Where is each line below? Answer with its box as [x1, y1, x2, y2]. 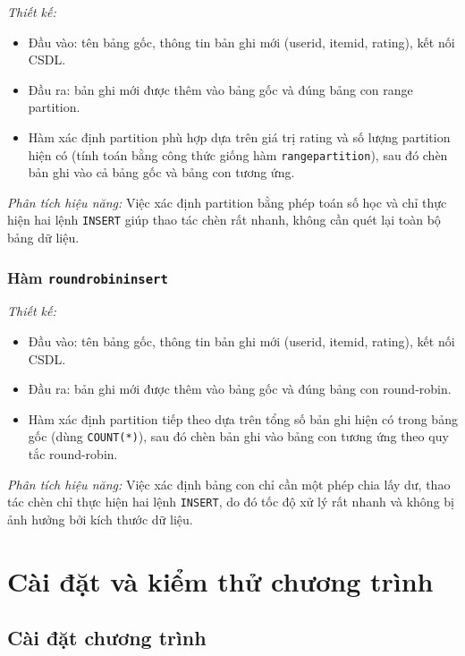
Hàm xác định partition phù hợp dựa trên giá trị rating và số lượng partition [28, 127, 451, 146]
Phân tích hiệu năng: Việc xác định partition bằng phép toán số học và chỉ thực [7, 192, 447, 211]
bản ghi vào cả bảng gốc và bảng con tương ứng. [28, 163, 295, 182]
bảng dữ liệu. [7, 228, 80, 247]
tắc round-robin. [28, 445, 118, 464]
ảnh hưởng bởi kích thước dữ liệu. [7, 509, 193, 528]
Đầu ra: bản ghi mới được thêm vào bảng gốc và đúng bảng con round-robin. [28, 379, 452, 398]
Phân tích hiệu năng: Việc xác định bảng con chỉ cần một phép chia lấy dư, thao [7, 474, 451, 493]
